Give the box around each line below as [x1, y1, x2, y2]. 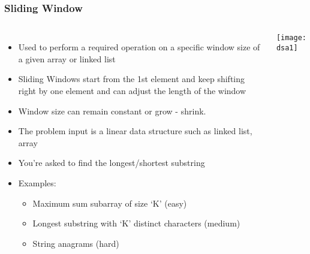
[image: [276, 34, 306, 43]
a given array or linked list [18, 52, 116, 65]
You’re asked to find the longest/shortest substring [18, 156, 205, 169]
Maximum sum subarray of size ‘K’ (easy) [32, 196, 187, 209]
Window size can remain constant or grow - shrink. [18, 104, 206, 117]
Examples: [18, 176, 56, 189]
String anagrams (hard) [32, 237, 119, 249]
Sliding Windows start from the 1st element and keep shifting [18, 72, 245, 85]
